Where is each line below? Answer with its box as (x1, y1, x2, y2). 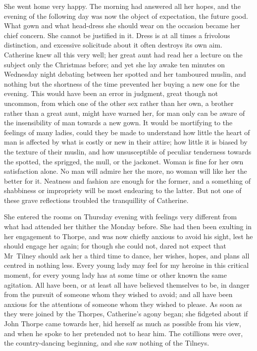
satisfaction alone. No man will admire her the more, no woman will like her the (4, 166, 247, 176)
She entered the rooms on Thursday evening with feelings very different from (4, 211, 237, 222)
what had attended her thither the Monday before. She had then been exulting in (4, 221, 252, 232)
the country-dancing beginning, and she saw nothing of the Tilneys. (4, 338, 209, 348)
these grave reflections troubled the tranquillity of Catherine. (4, 195, 189, 205)
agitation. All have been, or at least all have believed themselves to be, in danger (4, 279, 250, 290)
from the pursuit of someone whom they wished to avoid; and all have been (4, 289, 233, 300)
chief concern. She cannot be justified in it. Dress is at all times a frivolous (4, 30, 230, 40)
